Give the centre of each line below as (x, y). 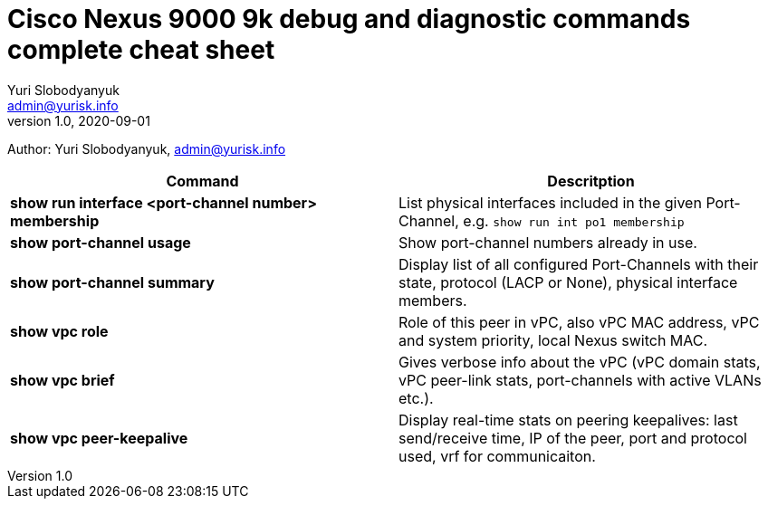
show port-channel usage (101, 242)
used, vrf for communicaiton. (497, 456)
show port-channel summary (112, 282)
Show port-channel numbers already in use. (548, 242)
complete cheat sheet (141, 50)
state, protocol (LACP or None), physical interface (568, 282)
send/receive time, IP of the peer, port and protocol (573, 438)
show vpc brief (62, 380)
